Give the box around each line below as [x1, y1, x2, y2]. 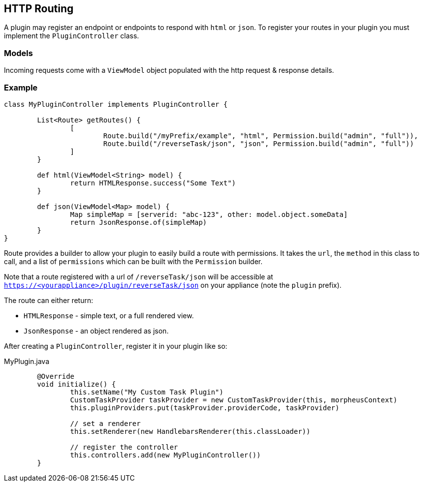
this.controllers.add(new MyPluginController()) [70, 451, 261, 459]
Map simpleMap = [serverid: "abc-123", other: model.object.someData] [70, 210, 348, 218]
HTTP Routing [4, 2, 74, 15]
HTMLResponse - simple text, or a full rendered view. [24, 311, 194, 320]
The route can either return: [4, 296, 93, 304]
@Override [37, 372, 75, 380]
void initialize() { [37, 380, 116, 388]
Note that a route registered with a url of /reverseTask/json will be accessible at [4, 272, 273, 281]
